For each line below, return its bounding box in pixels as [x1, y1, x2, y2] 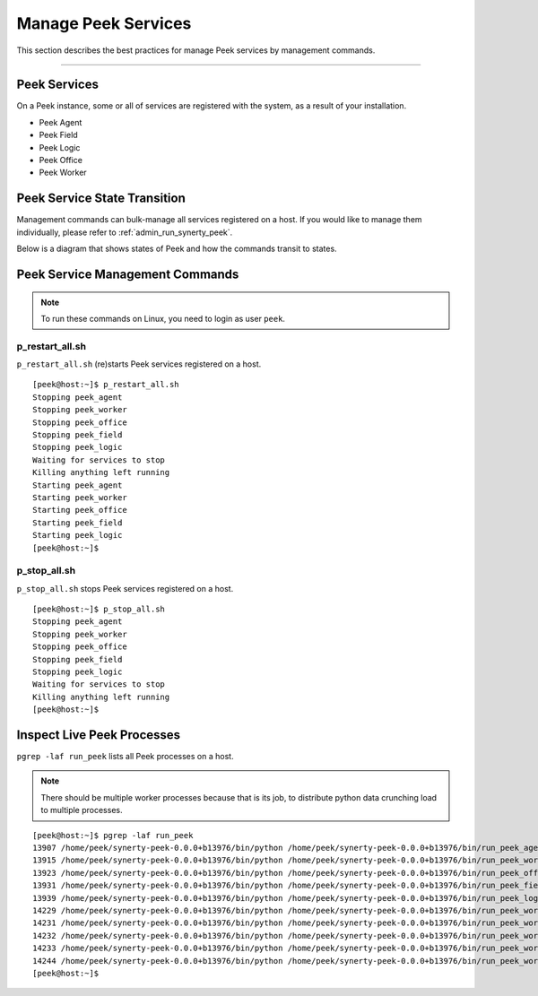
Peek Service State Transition [16, 191, 186, 206]
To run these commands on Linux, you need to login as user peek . [40, 313, 286, 324]
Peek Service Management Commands [16, 266, 239, 281]
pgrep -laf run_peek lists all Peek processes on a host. [16, 751, 234, 762]
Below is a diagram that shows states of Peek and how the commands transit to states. [16, 243, 337, 255]
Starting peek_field [32, 517, 123, 528]
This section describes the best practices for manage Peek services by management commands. [16, 45, 376, 56]
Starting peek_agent [32, 480, 123, 490]
